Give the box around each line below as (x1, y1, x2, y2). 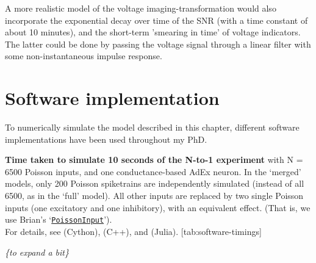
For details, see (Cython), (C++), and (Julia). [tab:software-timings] (5, 225, 262, 237)
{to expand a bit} (5, 245, 69, 258)
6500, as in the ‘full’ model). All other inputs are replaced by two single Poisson (5, 189, 304, 202)
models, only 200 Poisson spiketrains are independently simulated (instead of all (5, 177, 304, 190)
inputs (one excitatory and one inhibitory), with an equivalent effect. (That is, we (5, 201, 311, 214)
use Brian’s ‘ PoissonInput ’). (5, 213, 112, 226)
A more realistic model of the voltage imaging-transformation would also (5, 2, 276, 14)
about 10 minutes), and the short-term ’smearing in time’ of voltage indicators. (5, 26, 301, 38)
